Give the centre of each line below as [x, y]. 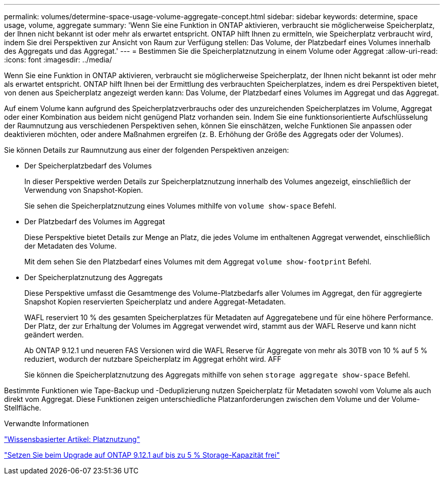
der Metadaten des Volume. [71, 246]
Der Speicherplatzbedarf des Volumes [88, 166]
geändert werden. [54, 335]
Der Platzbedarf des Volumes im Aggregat [95, 221]
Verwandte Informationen [47, 423]
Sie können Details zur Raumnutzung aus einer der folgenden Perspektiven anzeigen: [146, 150]
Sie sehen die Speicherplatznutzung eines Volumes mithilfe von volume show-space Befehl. [180, 206]
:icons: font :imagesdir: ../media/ [58, 60]
